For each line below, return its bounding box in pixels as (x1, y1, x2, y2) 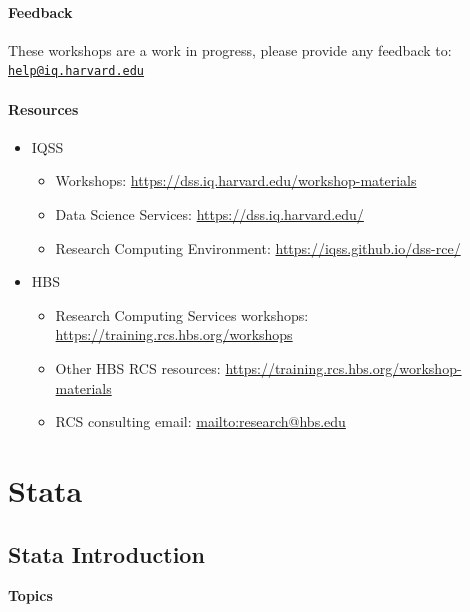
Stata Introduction (8, 538, 205, 569)
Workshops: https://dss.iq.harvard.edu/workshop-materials (55, 170, 417, 191)
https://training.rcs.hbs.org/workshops (55, 324, 293, 345)
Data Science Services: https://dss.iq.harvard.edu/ (55, 204, 364, 225)
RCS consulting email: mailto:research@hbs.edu (55, 411, 346, 432)
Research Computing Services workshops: (55, 304, 309, 325)
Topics (8, 585, 53, 606)
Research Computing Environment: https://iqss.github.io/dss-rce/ (55, 237, 461, 258)
